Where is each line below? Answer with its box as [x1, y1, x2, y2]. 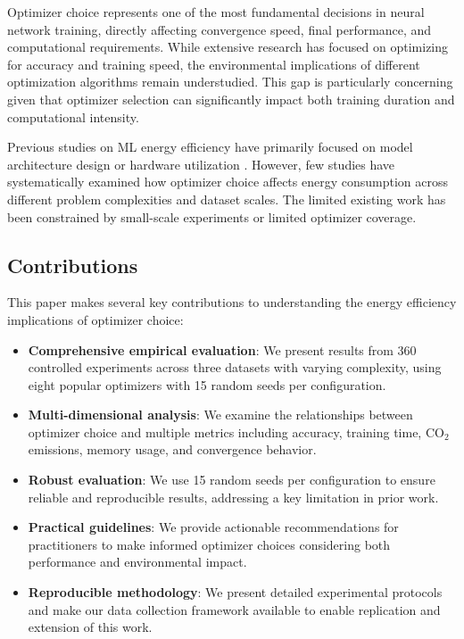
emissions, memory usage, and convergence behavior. [28, 440, 317, 459]
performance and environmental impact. [28, 552, 247, 571]
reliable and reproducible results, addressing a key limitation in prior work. [28, 487, 439, 506]
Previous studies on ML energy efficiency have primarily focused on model [7, 137, 413, 156]
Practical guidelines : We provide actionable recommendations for [28, 518, 399, 536]
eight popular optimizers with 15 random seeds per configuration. [28, 375, 386, 394]
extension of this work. [28, 618, 153, 636]
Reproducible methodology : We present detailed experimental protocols [28, 583, 443, 602]
